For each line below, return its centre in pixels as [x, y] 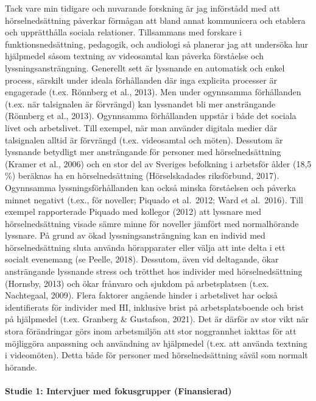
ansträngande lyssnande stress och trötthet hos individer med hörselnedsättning [154, 271]
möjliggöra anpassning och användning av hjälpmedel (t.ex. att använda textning [156, 343]
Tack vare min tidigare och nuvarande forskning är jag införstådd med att [143, 8]
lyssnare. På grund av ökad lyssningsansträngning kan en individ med [135, 235]
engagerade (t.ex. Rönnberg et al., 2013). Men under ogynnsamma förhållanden [153, 92]
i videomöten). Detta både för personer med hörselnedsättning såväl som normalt [156, 355]
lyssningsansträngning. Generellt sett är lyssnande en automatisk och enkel [145, 67]
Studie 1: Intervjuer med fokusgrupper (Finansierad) [118, 391]
